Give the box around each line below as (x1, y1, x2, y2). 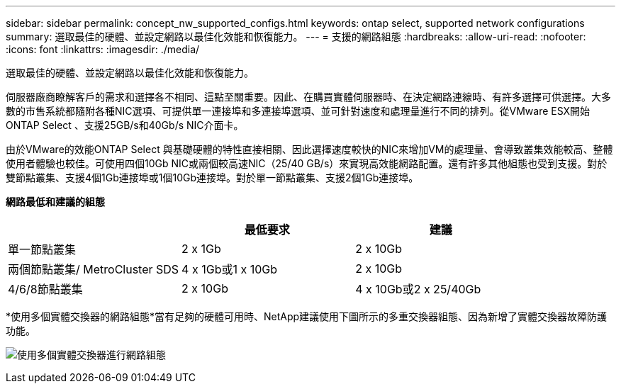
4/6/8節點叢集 (8, 282, 83, 296)
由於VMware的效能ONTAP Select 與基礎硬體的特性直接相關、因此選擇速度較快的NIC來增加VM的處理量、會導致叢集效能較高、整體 (6, 143, 613, 155)
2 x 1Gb (181, 242, 221, 256)
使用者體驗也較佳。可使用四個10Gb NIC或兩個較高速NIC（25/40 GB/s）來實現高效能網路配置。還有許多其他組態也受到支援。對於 (6, 157, 608, 169)
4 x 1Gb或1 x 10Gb (181, 262, 278, 276)
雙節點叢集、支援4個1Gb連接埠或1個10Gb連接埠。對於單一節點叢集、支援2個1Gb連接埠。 (6, 171, 419, 184)
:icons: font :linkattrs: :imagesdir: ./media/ (6, 43, 200, 55)
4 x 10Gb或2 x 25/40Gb (355, 282, 481, 296)
